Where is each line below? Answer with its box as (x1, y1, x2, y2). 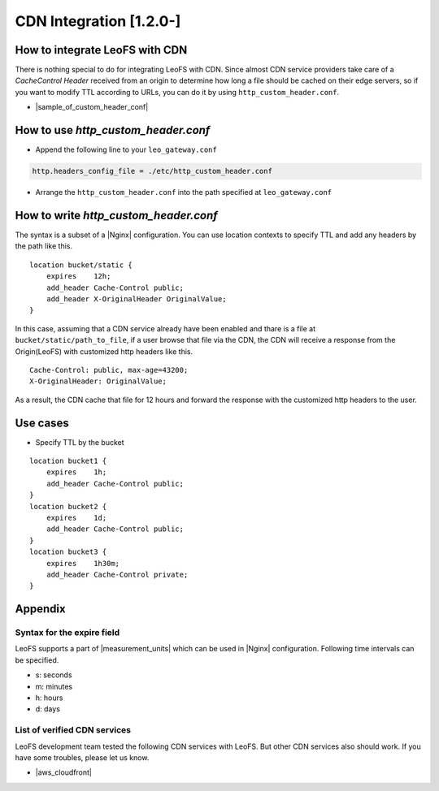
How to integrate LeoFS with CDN (15, 43, 188, 57)
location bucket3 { (29, 547, 107, 556)
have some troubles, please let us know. (15, 752, 150, 763)
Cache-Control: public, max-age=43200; (29, 365, 189, 374)
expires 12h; (46, 272, 111, 281)
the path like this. (15, 241, 73, 251)
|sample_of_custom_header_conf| (35, 102, 149, 112)
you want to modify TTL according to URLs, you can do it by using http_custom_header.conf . (15, 87, 340, 97)
